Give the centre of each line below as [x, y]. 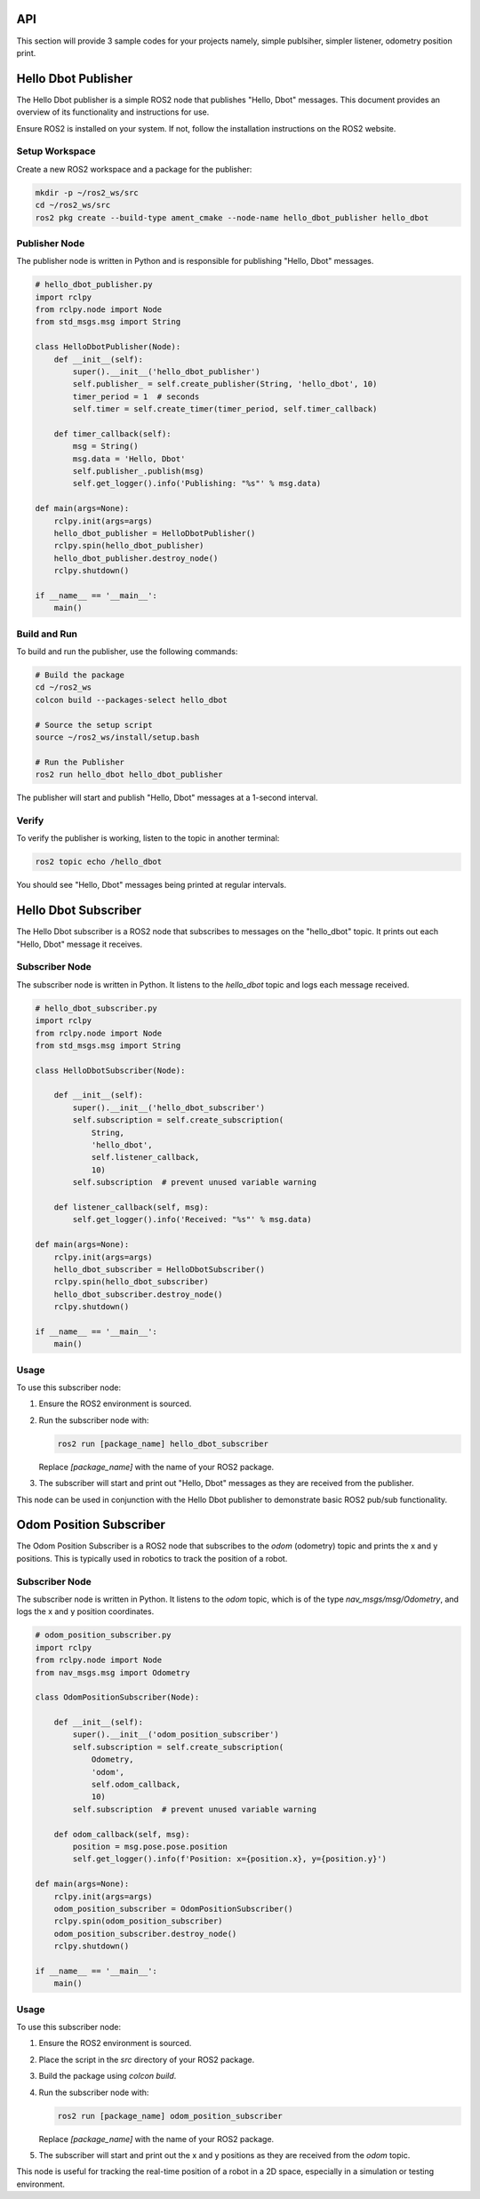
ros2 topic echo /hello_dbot [99, 862]
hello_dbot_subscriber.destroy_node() [138, 1294]
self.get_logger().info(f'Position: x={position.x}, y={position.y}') [229, 1859]
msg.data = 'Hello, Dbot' [129, 459]
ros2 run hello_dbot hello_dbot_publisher [129, 775]
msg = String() [106, 446]
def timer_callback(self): [113, 434]
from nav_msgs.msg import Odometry [112, 1672]
